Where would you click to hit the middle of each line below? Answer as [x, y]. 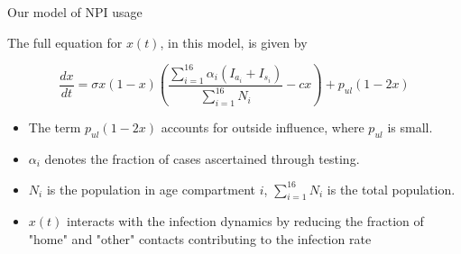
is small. [410, 127]
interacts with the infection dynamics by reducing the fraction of [245, 221]
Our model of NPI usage [75, 12]
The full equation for [65, 42]
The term [55, 127]
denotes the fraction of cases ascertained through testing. [202, 158]
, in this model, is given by [234, 42]
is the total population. [391, 189]
